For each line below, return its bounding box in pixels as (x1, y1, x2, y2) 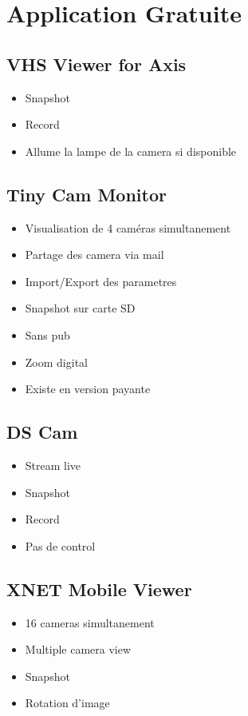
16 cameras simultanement (25, 614, 155, 630)
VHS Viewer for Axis (6, 51, 187, 76)
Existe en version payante (25, 380, 151, 397)
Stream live (25, 456, 81, 473)
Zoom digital (25, 353, 88, 370)
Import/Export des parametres (25, 272, 177, 289)
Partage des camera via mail (25, 246, 164, 263)
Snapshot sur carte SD (25, 300, 136, 316)
